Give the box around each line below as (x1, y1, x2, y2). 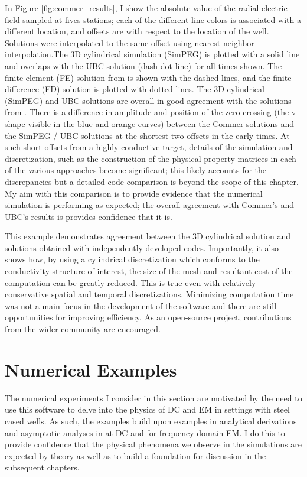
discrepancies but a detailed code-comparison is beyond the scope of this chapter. (5, 175, 299, 187)
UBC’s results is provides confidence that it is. (5, 210, 172, 222)
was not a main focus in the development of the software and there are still (5, 299, 277, 311)
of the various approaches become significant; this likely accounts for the (5, 164, 267, 176)
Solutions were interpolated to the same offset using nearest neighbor (5, 36, 254, 48)
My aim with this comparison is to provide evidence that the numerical (5, 187, 263, 199)
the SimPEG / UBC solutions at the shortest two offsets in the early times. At (5, 129, 290, 141)
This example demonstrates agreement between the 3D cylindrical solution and (5, 230, 290, 242)
